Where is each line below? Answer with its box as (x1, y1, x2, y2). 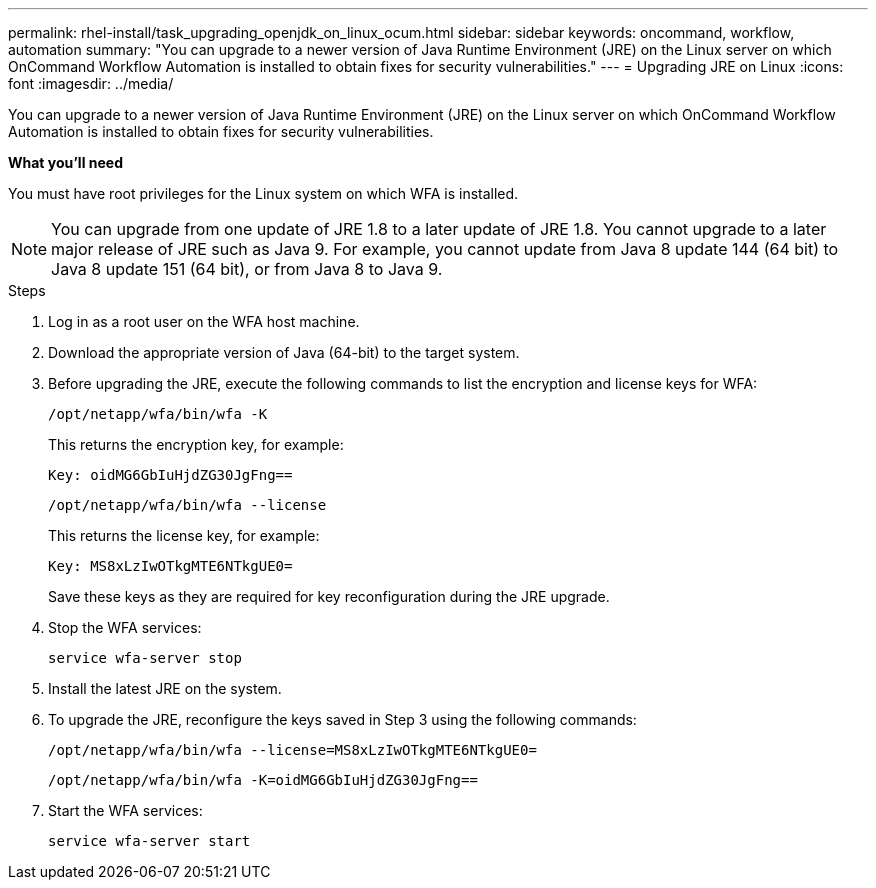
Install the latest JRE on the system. (48, 680, 282, 697)
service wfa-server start (48, 833, 251, 849)
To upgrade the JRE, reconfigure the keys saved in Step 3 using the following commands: (48, 711, 637, 728)
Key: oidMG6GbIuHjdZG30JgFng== (48, 467, 293, 483)
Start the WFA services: (48, 802, 203, 819)
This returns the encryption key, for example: (48, 436, 344, 453)
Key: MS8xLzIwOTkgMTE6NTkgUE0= (48, 558, 293, 574)
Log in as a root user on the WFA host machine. (48, 313, 360, 330)
